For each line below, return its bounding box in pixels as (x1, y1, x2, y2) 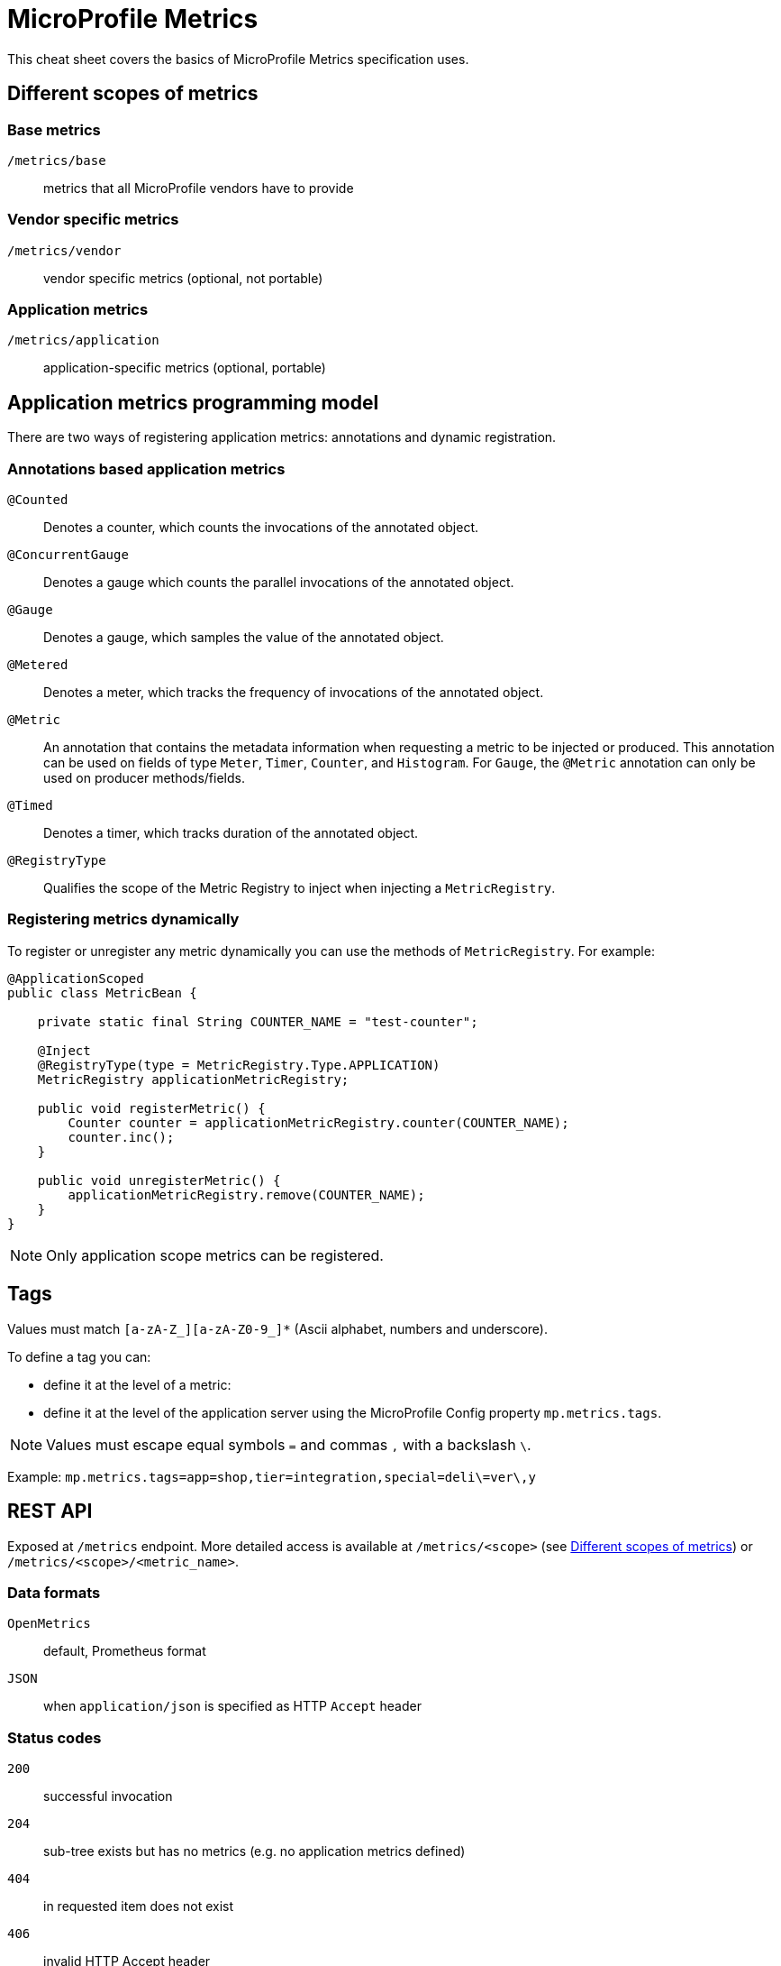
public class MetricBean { (7, 985, 197, 1000)
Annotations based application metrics (7, 459, 286, 478)
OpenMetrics (7, 1616, 91, 1631)
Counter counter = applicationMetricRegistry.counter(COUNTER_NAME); (68, 1115, 569, 1130)
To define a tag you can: (7, 1348, 151, 1364)
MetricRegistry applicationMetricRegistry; (37, 1071, 350, 1087)
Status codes (7, 1728, 102, 1747)
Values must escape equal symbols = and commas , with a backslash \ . (46, 1435, 531, 1454)
